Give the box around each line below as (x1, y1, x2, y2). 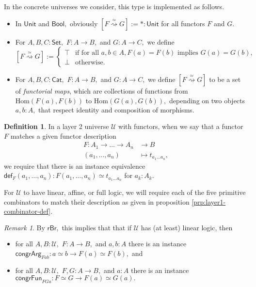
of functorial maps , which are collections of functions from (15, 86, 188, 96)
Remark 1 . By (4, 222, 45, 232)
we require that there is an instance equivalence (4, 160, 145, 171)
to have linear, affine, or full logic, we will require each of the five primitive (23, 187, 246, 197)
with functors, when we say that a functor (118, 121, 243, 131)
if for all (75, 49, 99, 57)
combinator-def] (4, 206, 51, 216)
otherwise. (75, 59, 105, 66)
